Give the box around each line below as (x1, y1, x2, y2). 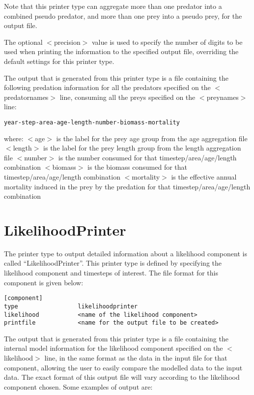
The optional (4, 36, 43, 47)
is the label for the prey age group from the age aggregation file (56, 133, 248, 143)
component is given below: (4, 277, 84, 287)
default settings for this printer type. (4, 56, 114, 66)
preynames (206, 91, 239, 102)
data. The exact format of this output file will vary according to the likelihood (4, 372, 240, 382)
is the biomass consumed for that (87, 162, 188, 172)
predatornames (4, 91, 49, 102)
